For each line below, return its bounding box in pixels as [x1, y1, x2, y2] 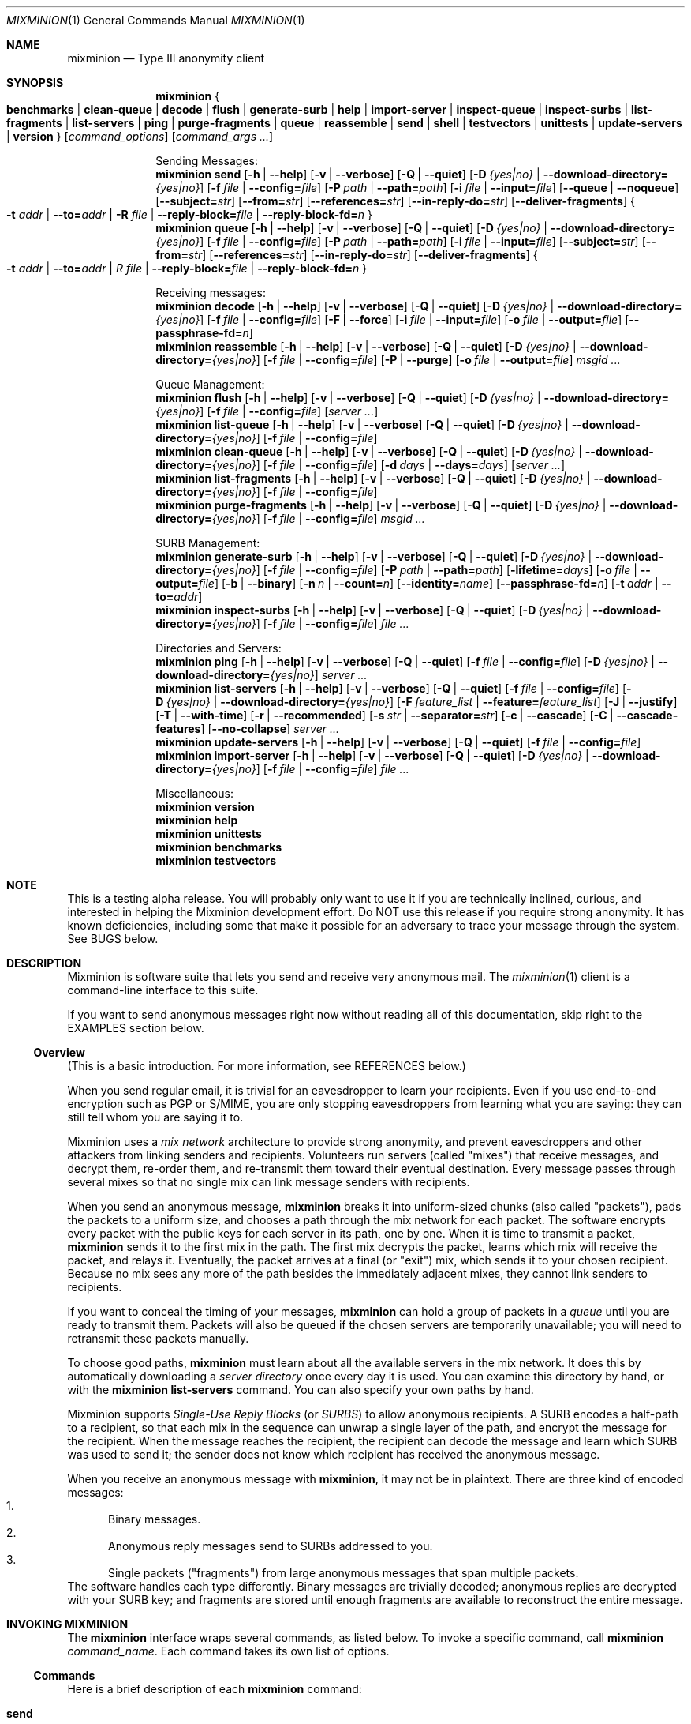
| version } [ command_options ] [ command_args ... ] [6, 130, 274, 143]
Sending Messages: [155, 154, 258, 167]
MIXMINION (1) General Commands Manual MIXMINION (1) [6, 13, 305, 27]
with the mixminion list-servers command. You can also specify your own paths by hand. [67, 1383, 534, 1396]
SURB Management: [155, 536, 260, 550]
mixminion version [155, 800, 255, 813]
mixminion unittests [155, 827, 262, 840]
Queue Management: [155, 377, 265, 391]
